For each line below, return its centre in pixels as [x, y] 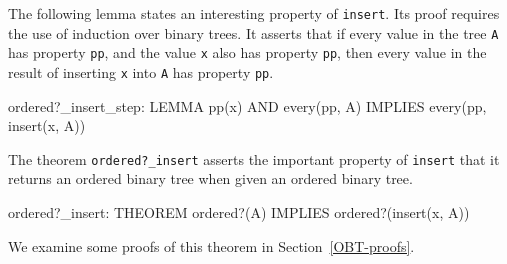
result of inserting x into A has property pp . [141, 71]
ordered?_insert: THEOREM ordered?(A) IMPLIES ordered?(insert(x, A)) [239, 212]
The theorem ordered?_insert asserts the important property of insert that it [254, 158]
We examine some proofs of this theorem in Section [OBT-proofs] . [211, 245]
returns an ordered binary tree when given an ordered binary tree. [210, 178]
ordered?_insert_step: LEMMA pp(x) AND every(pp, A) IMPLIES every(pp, [247, 105]
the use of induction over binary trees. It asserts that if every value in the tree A [253, 32]
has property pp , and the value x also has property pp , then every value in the [247, 52]
